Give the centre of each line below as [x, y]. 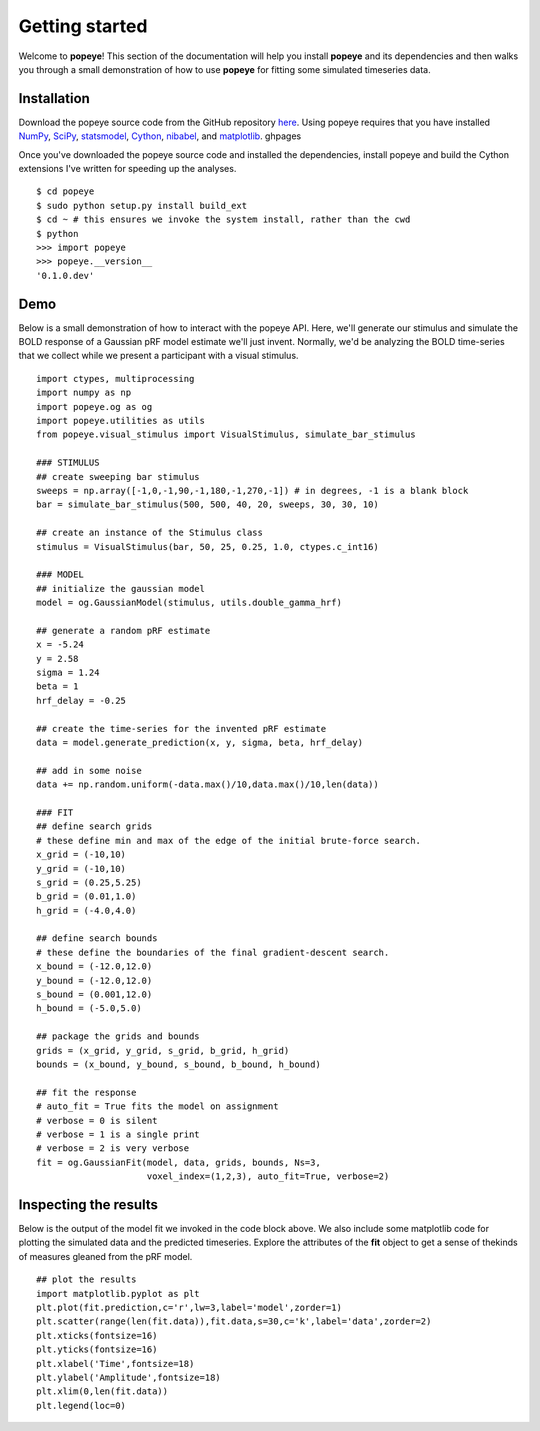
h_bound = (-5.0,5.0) [89, 1008]
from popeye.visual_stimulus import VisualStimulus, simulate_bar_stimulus [226, 434]
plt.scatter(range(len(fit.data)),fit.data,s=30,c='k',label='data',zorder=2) [234, 1321]
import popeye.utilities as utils [120, 420]
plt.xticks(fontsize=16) [97, 1335]
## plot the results [86, 1279]
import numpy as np [84, 393]
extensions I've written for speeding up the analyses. [127, 169]
